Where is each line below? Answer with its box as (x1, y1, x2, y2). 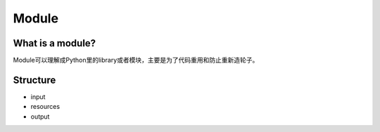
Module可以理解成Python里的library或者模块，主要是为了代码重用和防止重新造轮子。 (13, 56, 259, 65)
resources (30, 103, 60, 111)
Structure (13, 74, 56, 86)
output (30, 112, 50, 121)
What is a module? (13, 37, 96, 49)
